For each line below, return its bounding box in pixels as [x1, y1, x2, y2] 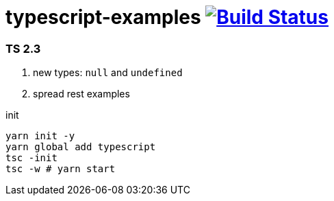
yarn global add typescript [5, 141, 156, 153]
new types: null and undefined [33, 67, 183, 79]
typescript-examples [5, 5, 201, 29]
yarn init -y [5, 130, 75, 142]
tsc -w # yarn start [5, 163, 116, 175]
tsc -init [5, 152, 57, 164]
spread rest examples [33, 88, 130, 100]
